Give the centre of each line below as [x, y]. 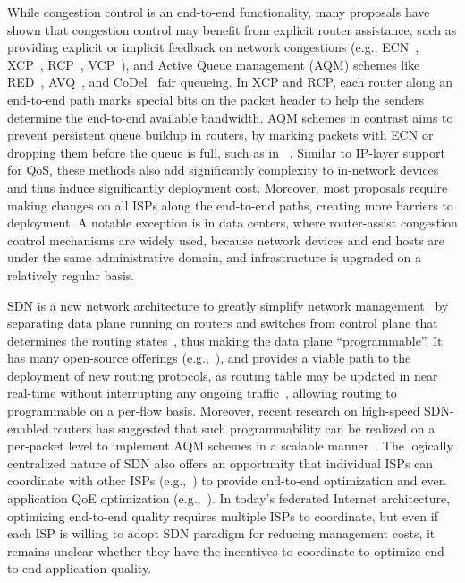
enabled [28, 428]
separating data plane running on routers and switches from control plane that [223, 323]
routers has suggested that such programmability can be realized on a [244, 428]
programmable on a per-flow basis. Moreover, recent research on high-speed [214, 411]
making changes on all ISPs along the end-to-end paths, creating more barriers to [230, 205]
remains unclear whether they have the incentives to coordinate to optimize [214, 550]
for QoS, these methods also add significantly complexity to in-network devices [223, 170]
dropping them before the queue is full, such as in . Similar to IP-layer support [226, 152]
